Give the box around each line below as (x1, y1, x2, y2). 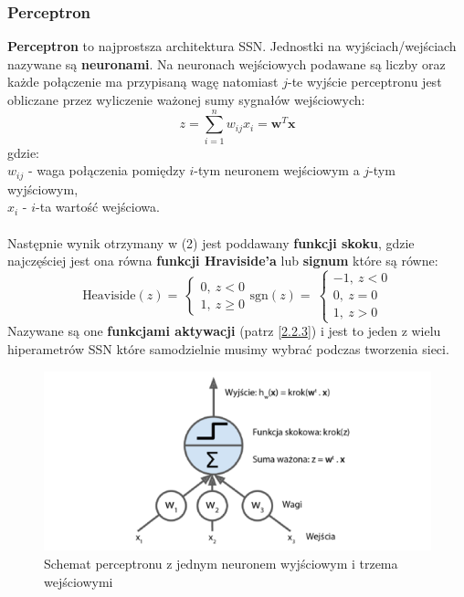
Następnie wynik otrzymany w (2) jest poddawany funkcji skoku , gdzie (7, 233, 415, 252)
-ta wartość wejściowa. (36, 197, 160, 216)
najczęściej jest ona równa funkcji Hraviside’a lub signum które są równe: (7, 251, 438, 270)
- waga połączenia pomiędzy (27, 161, 185, 180)
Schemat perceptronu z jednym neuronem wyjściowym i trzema (44, 553, 398, 572)
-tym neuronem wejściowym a (194, 161, 360, 180)
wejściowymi (44, 571, 113, 591)
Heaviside (82, 289, 136, 303)
